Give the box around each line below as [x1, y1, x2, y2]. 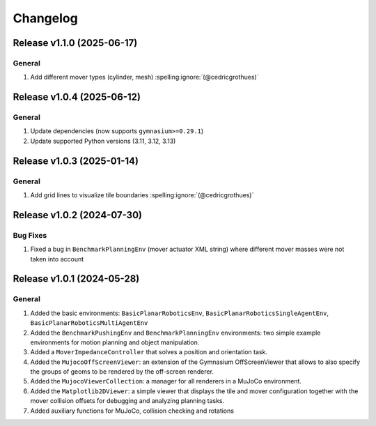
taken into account [30, 254, 84, 263]
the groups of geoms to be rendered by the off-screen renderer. [30, 367, 214, 376]
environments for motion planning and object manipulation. [30, 338, 200, 347]
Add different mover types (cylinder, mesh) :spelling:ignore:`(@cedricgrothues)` [30, 73, 259, 82]
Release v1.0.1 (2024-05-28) [13, 273, 140, 285]
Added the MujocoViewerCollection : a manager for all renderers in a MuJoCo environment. [30, 377, 302, 386]
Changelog [13, 10, 78, 26]
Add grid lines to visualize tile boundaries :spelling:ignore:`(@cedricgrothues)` [30, 191, 254, 199]
